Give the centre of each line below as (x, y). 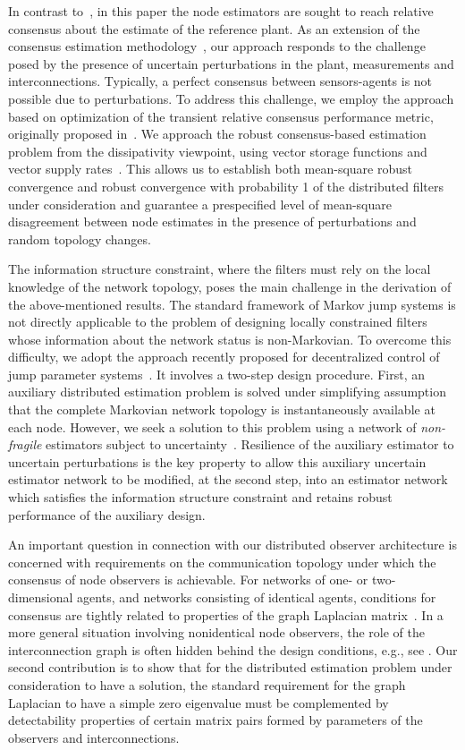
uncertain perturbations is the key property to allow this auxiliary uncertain (217, 461)
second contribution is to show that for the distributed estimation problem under (230, 667)
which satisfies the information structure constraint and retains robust (200, 497)
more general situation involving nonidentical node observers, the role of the (216, 632)
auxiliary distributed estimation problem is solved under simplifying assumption (227, 392)
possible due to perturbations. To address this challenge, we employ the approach (231, 98)
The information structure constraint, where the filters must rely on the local (220, 269)
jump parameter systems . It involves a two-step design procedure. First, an (217, 374)
